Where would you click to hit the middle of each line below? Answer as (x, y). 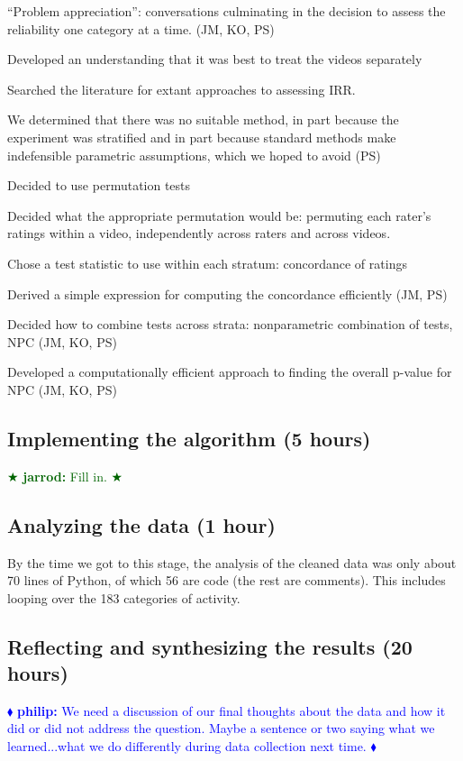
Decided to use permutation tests (99, 185)
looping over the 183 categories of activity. (124, 597)
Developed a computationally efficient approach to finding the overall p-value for (230, 372)
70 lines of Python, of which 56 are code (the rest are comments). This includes (227, 580)
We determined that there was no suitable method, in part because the (203, 119)
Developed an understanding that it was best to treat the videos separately (215, 59)
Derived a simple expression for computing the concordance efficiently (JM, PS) (227, 293)
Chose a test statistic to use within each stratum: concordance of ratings (207, 263)
